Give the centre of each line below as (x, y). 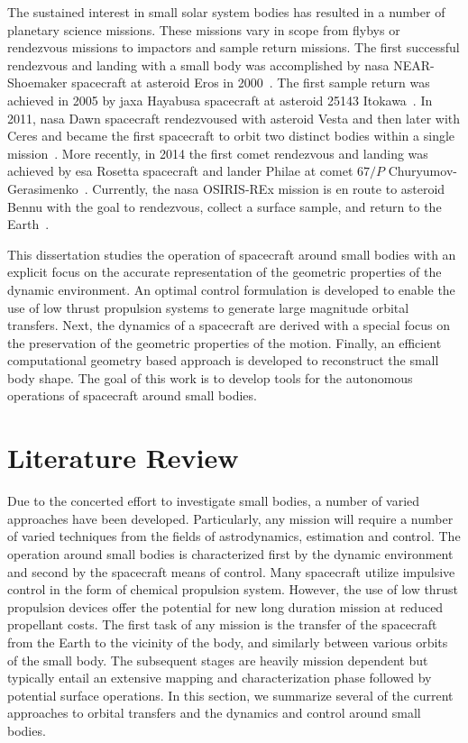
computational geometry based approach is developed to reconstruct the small (223, 360)
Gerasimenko (43, 188)
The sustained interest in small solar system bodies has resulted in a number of (226, 12)
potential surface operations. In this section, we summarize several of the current (230, 695)
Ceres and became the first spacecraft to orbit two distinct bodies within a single (231, 136)
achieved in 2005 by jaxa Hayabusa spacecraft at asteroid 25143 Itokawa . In (220, 100)
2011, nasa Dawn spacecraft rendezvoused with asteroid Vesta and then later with (234, 118)
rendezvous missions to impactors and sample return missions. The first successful (234, 47)
